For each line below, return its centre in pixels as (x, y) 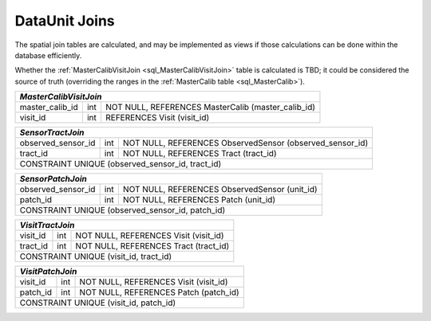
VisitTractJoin (47, 225)
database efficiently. (48, 55)
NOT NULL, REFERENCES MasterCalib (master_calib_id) (210, 108)
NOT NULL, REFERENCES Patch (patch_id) (159, 292)
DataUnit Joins (65, 21)
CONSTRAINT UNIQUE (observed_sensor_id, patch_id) (123, 210)
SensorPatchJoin (53, 179)
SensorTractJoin (52, 133)
